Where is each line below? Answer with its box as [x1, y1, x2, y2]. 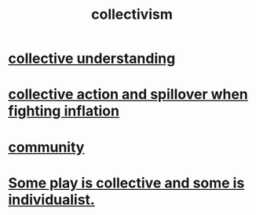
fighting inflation [8, 102, 120, 120]
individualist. [8, 191, 96, 209]
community [8, 138, 85, 156]
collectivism [91, 5, 173, 24]
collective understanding [8, 49, 176, 67]
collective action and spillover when [8, 86, 249, 104]
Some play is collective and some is [8, 174, 245, 191]
